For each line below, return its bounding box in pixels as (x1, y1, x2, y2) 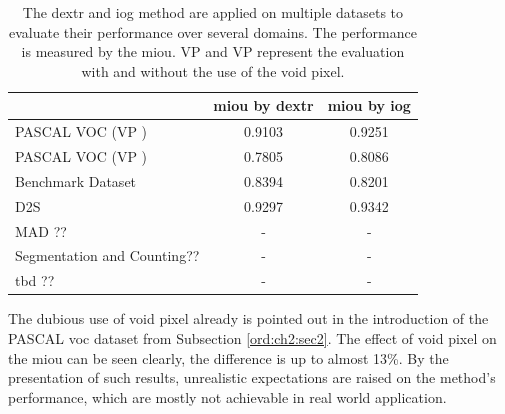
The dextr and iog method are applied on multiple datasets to (22, 2, 404, 22)
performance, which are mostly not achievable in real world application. (8, 386, 447, 407)
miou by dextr (213, 95, 314, 116)
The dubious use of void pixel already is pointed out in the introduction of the (8, 308, 489, 329)
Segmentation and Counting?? (15, 245, 200, 266)
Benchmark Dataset (15, 170, 137, 191)
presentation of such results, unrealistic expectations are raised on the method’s (8, 367, 496, 388)
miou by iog (327, 95, 411, 116)
